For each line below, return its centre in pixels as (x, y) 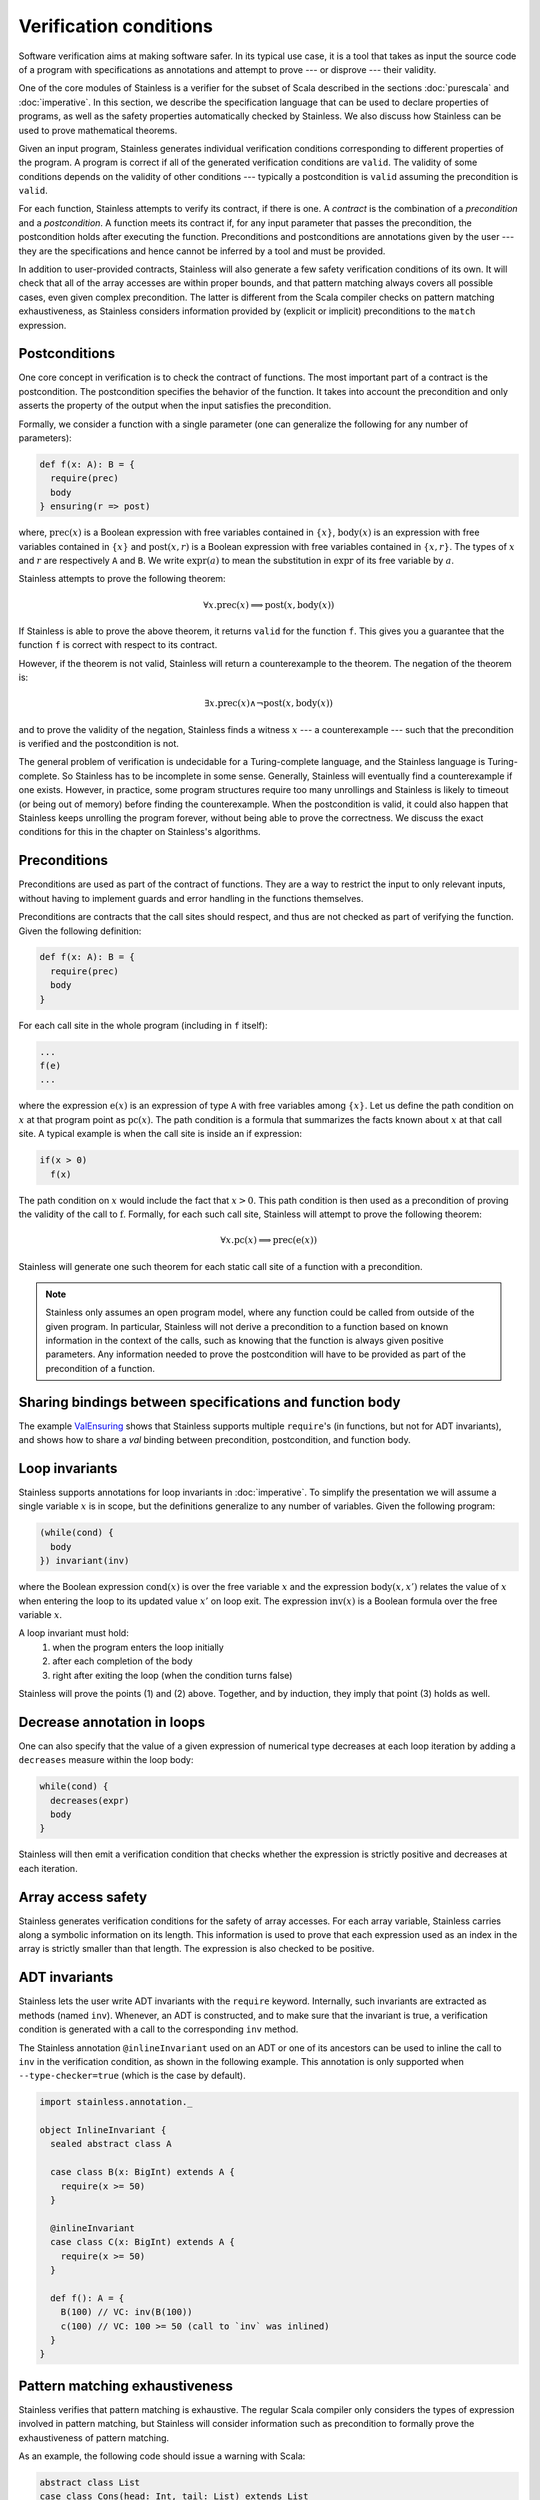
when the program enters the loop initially (138, 1647)
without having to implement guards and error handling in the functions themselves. (191, 898)
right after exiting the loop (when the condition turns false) (172, 1675)
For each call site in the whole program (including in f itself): (143, 1025)
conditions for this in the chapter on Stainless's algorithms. (139, 832)
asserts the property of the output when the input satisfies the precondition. (175, 406)
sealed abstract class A (111, 2144)
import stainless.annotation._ (116, 2102)
